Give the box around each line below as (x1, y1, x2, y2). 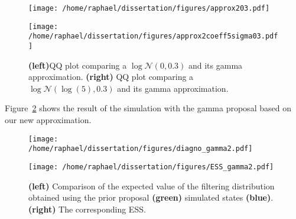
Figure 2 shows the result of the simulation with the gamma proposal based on (5, 102, 291, 114)
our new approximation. (5, 114, 92, 125)
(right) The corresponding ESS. (28, 202, 146, 215)
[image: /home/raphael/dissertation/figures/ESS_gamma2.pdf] (28, 162, 274, 171)
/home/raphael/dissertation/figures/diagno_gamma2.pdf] (28, 144, 253, 153)
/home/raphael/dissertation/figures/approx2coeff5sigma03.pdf (28, 32, 278, 41)
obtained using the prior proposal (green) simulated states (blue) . (28, 191, 274, 204)
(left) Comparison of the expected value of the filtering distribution (28, 179, 275, 192)
